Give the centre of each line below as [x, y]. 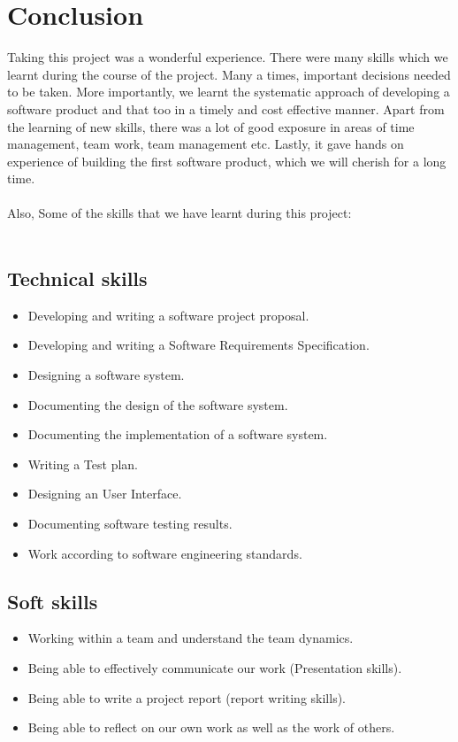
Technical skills [77, 278]
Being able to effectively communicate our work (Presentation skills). [215, 668]
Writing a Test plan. [83, 464]
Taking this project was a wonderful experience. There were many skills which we [228, 57]
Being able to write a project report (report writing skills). [187, 697]
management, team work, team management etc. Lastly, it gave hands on [206, 144]
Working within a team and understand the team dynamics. [191, 638]
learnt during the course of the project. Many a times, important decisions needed [229, 74]
